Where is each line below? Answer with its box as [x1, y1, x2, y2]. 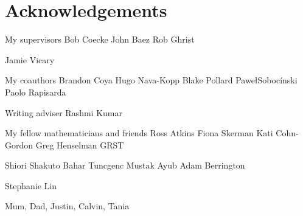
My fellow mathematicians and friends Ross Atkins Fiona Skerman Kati [5, 127, 273, 139]
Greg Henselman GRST [35, 138, 124, 151]
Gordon [5, 138, 33, 151]
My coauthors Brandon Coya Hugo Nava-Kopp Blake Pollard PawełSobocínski [5, 74, 298, 86]
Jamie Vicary [5, 53, 55, 66]
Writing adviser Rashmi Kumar [5, 106, 122, 119]
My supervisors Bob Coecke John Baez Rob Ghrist [5, 33, 195, 46]
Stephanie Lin [5, 179, 57, 192]
